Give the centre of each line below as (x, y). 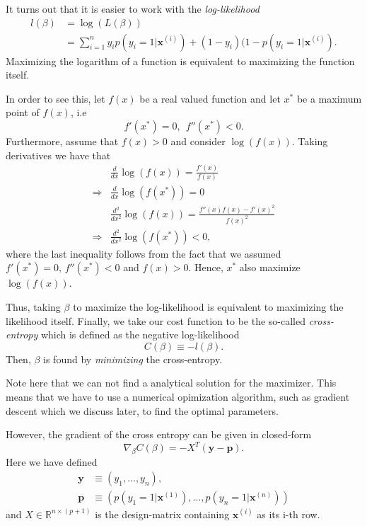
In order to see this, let (56, 98)
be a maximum (329, 98)
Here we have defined (52, 462)
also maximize (270, 267)
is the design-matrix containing (162, 514)
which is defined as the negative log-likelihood (140, 335)
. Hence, (206, 267)
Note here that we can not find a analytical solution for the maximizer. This (171, 383)
